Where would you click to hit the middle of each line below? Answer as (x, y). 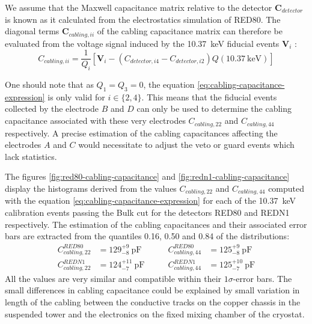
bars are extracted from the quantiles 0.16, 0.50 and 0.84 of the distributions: (147, 236)
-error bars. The (262, 278)
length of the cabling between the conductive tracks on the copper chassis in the (153, 302)
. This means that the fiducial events (209, 96)
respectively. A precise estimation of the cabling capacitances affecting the (141, 133)
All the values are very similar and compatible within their (113, 278)
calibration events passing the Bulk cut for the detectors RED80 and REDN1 (147, 212)
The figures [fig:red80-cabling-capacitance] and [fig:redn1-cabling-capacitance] (147, 176)
